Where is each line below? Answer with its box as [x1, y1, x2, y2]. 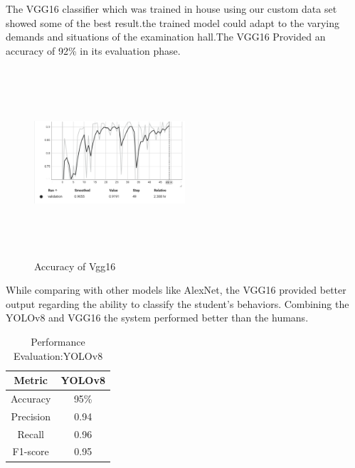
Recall [17, 426, 44, 441]
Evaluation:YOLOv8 [13, 348, 103, 363]
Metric [14, 373, 48, 388]
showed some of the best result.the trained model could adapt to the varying [6, 15, 340, 30]
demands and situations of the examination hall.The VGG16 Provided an [6, 29, 326, 44]
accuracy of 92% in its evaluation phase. [6, 43, 181, 58]
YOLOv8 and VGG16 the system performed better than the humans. [6, 310, 309, 325]
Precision [11, 408, 51, 423]
